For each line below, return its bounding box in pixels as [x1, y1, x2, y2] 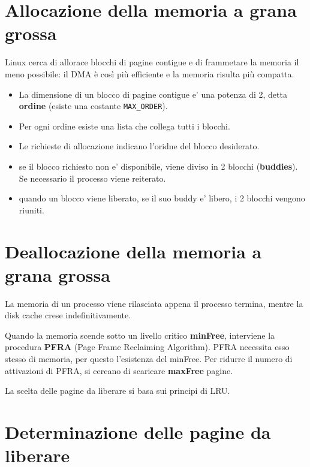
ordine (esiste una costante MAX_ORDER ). [19, 100, 168, 112]
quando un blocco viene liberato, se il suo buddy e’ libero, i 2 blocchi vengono [19, 192, 305, 204]
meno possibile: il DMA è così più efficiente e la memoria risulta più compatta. [5, 67, 294, 80]
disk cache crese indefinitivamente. [5, 309, 131, 321]
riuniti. [19, 203, 44, 216]
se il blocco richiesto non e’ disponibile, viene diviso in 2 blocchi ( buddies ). [19, 159, 298, 172]
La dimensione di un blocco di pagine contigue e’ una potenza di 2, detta [19, 88, 287, 100]
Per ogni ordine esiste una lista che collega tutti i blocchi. [19, 119, 230, 132]
